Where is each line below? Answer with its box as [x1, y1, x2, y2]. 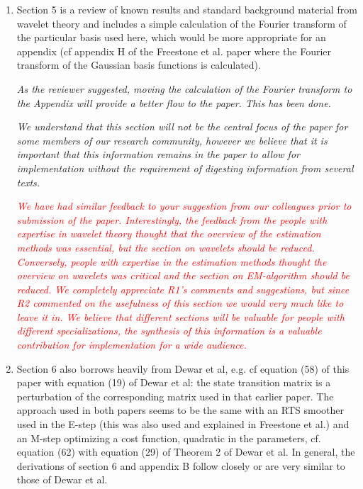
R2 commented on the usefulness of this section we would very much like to [16, 296, 344, 310]
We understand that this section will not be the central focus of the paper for [16, 119, 348, 134]
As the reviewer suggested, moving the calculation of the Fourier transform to [16, 81, 352, 96]
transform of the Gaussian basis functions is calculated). [16, 57, 261, 72]
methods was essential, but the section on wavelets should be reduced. [16, 240, 315, 254]
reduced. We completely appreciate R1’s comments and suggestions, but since [16, 281, 350, 296]
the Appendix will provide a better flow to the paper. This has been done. [16, 95, 331, 110]
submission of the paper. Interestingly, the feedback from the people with [16, 212, 328, 227]
